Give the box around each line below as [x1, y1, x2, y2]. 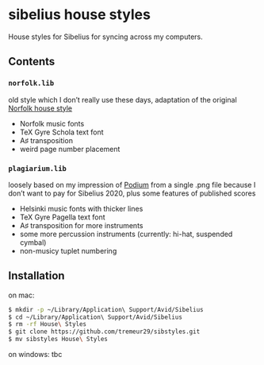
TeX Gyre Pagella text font [19, 212, 105, 222]
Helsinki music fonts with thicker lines [19, 204, 143, 213]
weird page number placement [19, 144, 121, 153]
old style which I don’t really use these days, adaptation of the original [8, 95, 238, 104]
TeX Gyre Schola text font [19, 127, 105, 137]
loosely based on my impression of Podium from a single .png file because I [8, 180, 256, 189]
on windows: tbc [8, 350, 63, 359]
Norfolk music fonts [19, 118, 85, 128]
